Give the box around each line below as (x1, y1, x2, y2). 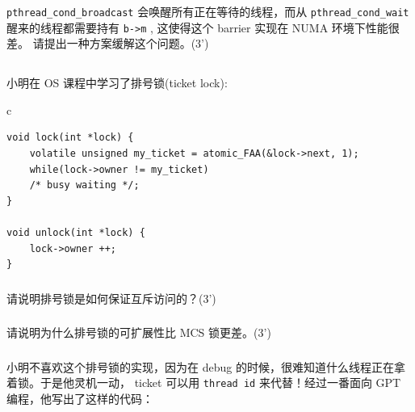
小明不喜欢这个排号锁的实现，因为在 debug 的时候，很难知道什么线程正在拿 (6, 358, 405, 375)
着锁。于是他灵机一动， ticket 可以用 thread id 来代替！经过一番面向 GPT (6, 374, 401, 391)
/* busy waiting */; (29, 179, 140, 191)
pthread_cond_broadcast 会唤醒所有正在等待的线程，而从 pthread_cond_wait (6, 3, 409, 19)
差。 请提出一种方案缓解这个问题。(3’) (6, 35, 209, 52)
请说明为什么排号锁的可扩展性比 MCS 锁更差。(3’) (6, 324, 271, 341)
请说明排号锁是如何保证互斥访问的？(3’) (6, 289, 216, 306)
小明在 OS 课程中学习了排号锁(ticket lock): (6, 74, 228, 91)
